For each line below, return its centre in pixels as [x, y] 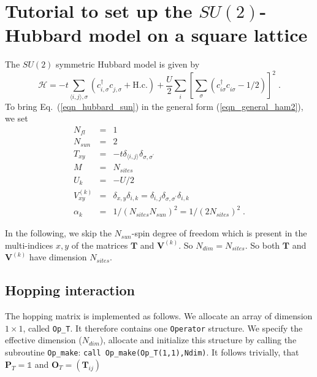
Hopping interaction [70, 290]
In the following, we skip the [58, 233]
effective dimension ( [44, 340]
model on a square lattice [198, 35]
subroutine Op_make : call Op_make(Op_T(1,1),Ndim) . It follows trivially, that [152, 352]
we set [17, 118]
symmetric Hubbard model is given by [128, 64]
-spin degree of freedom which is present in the [219, 233]
